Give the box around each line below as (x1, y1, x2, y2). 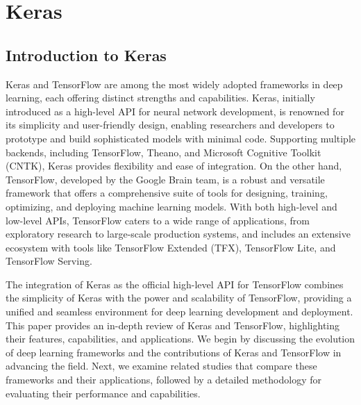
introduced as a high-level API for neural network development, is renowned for (6, 104, 344, 118)
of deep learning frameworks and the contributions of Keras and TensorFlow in (6, 345, 342, 359)
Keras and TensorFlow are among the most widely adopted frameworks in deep (6, 76, 343, 91)
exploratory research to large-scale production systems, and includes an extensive (6, 226, 351, 241)
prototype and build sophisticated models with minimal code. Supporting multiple (6, 131, 355, 145)
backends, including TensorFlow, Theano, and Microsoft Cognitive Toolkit (6, 144, 321, 159)
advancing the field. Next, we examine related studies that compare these (6, 358, 317, 373)
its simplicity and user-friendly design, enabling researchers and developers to (6, 117, 335, 132)
